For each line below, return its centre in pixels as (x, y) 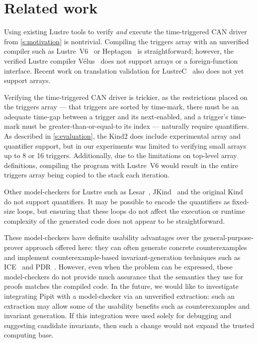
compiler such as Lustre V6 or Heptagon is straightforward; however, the (119, 51)
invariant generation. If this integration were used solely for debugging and (118, 315)
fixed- (241, 201)
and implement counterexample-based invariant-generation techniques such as (122, 257)
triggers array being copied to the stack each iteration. (87, 175)
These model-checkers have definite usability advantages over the (103, 237)
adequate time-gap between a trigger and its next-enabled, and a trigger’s (116, 116)
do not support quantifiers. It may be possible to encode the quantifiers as (117, 201)
